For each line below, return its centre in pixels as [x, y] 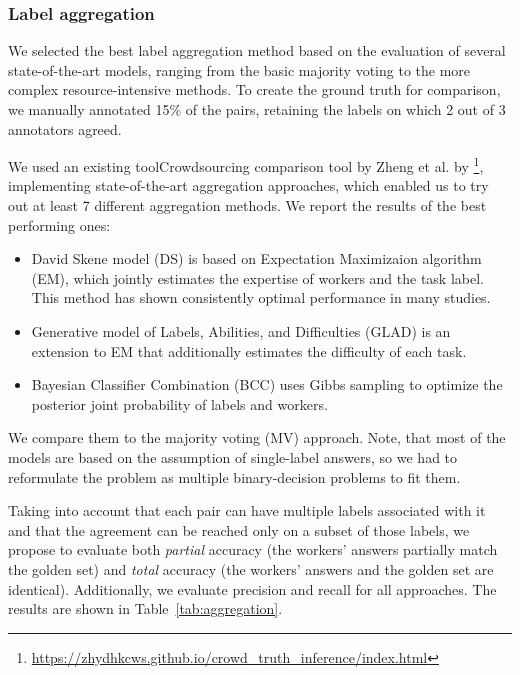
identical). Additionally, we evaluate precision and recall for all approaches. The [252, 588]
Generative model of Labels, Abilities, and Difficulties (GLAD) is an [241, 331]
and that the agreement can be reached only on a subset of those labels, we [239, 529]
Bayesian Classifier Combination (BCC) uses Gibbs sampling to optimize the [267, 384]
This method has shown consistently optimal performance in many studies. [261, 297]
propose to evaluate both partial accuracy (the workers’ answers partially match [253, 549]
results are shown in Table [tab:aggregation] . [145, 608]
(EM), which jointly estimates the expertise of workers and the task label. [257, 277]
